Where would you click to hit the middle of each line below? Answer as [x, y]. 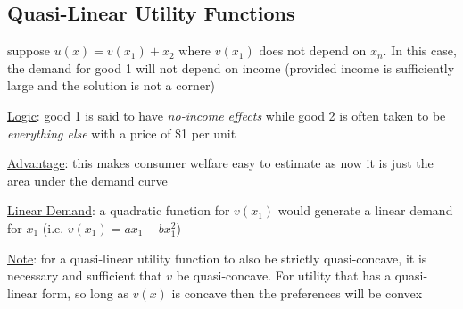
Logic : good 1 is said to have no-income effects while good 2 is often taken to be [227, 115]
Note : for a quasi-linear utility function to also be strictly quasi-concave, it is [217, 258]
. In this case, [420, 50]
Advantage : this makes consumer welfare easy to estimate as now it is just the [220, 163]
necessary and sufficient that [85, 276]
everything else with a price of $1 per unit [122, 133]
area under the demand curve [87, 180]
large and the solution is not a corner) [111, 85]
